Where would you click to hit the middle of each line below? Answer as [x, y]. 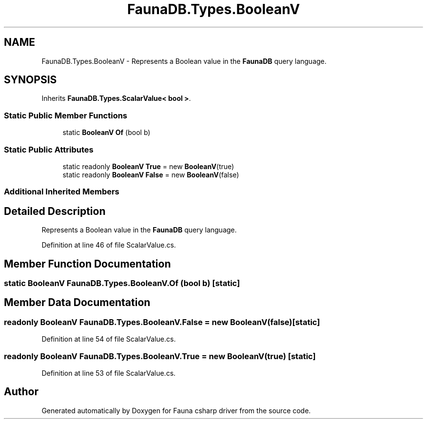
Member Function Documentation [87, 264]
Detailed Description [55, 211]
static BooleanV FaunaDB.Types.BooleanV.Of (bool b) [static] [122, 283]
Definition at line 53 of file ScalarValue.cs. [109, 373]
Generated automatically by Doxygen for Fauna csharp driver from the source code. [176, 410]
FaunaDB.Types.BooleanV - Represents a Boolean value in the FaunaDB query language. [184, 61]
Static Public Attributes [49, 149]
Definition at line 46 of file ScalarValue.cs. [109, 245]
